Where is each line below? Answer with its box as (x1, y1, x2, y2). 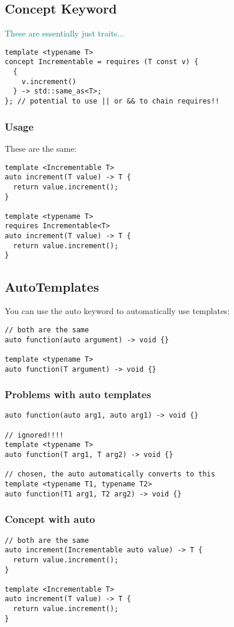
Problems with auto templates (5, 387, 151, 402)
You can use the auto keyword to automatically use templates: (5, 305, 230, 317)
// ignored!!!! (5, 431, 64, 439)
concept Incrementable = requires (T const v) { (5, 58, 199, 66)
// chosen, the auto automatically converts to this (5, 470, 215, 479)
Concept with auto (5, 512, 95, 526)
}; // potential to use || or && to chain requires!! (5, 97, 220, 106)
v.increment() (21, 77, 76, 86)
